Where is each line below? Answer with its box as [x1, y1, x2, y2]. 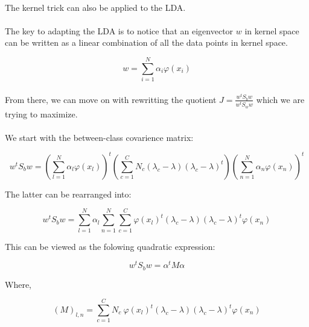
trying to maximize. [5, 107, 78, 120]
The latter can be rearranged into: [5, 187, 132, 200]
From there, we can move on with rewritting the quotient [5, 93, 217, 105]
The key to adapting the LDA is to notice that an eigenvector [5, 24, 234, 37]
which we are [256, 93, 305, 105]
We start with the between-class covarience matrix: [5, 131, 194, 143]
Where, [5, 278, 31, 290]
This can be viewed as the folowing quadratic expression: [5, 240, 215, 252]
